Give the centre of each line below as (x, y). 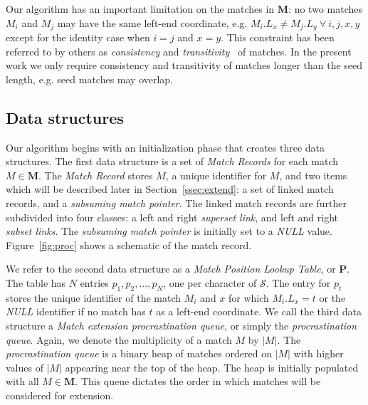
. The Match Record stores (95, 175)
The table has (36, 282)
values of (25, 367)
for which (249, 297)
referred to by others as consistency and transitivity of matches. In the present (179, 51)
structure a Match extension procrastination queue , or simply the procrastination (182, 325)
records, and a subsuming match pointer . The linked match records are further (176, 203)
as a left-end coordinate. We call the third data (259, 311)
